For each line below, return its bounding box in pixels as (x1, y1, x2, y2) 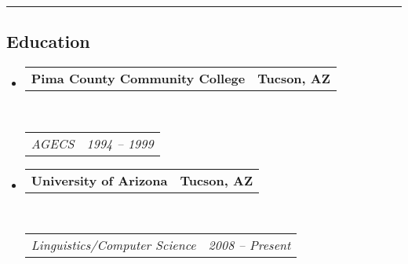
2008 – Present (208, 236, 291, 255)
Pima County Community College (31, 69, 246, 88)
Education (6, 29, 90, 53)
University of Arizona (31, 170, 168, 189)
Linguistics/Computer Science (31, 236, 196, 255)
